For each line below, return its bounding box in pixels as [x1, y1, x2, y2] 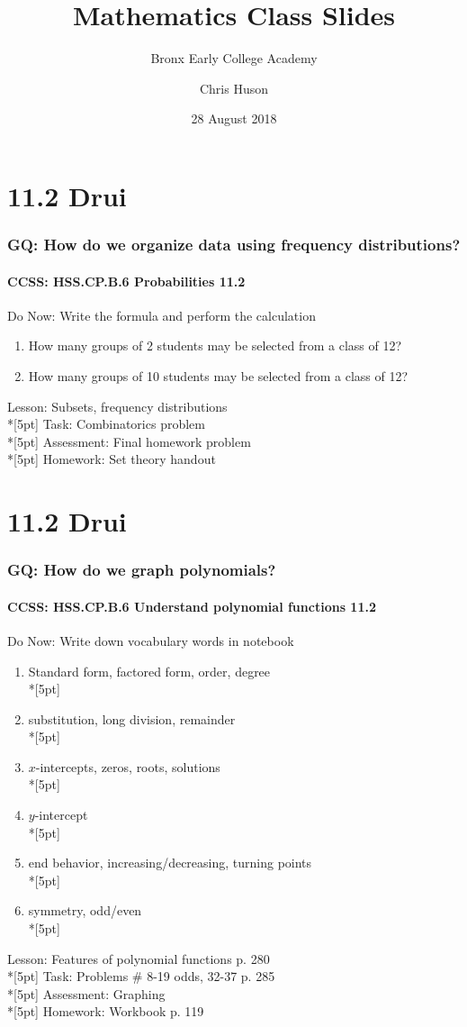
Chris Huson [199, 78, 269, 97]
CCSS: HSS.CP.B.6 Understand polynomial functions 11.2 [7, 596, 376, 615]
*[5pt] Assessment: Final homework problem [7, 432, 251, 450]
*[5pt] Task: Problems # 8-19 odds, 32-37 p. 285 [7, 967, 275, 986]
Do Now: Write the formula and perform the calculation [7, 305, 316, 324]
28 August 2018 [191, 109, 277, 128]
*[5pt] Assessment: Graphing [7, 984, 166, 1003]
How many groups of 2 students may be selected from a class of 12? [28, 336, 402, 355]
